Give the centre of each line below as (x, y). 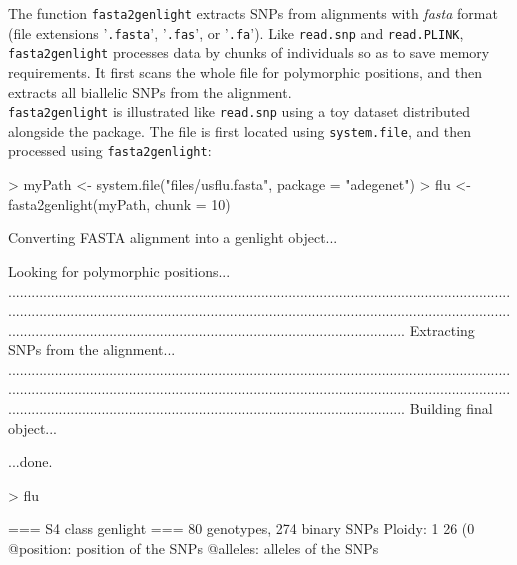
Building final (451, 408)
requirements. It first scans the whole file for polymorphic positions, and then (245, 71)
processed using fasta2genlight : (110, 150)
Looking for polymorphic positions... (119, 270)
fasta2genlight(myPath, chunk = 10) (119, 203)
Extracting (442, 329)
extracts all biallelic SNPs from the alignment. (150, 91)
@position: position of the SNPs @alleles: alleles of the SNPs (193, 548)
